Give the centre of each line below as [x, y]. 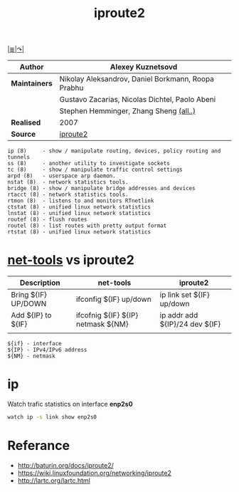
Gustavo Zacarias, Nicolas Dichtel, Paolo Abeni [138, 100]
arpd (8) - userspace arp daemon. [62, 176]
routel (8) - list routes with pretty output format [87, 226]
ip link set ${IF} [185, 295]
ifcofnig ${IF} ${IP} [107, 315]
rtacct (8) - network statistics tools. [68, 195]
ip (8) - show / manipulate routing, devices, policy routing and [114, 151]
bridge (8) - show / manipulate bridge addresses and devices [101, 189]
